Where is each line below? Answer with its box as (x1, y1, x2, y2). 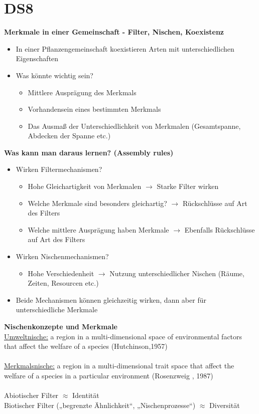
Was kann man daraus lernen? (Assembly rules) (4, 147, 174, 157)
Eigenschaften (16, 53, 59, 64)
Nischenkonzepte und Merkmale (4, 321, 118, 331)
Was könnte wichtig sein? (16, 70, 93, 80)
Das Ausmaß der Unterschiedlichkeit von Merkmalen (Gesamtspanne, (28, 120, 241, 131)
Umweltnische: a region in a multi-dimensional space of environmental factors (4, 331, 242, 341)
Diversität (209, 399, 240, 410)
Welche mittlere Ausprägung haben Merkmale (28, 224, 169, 235)
